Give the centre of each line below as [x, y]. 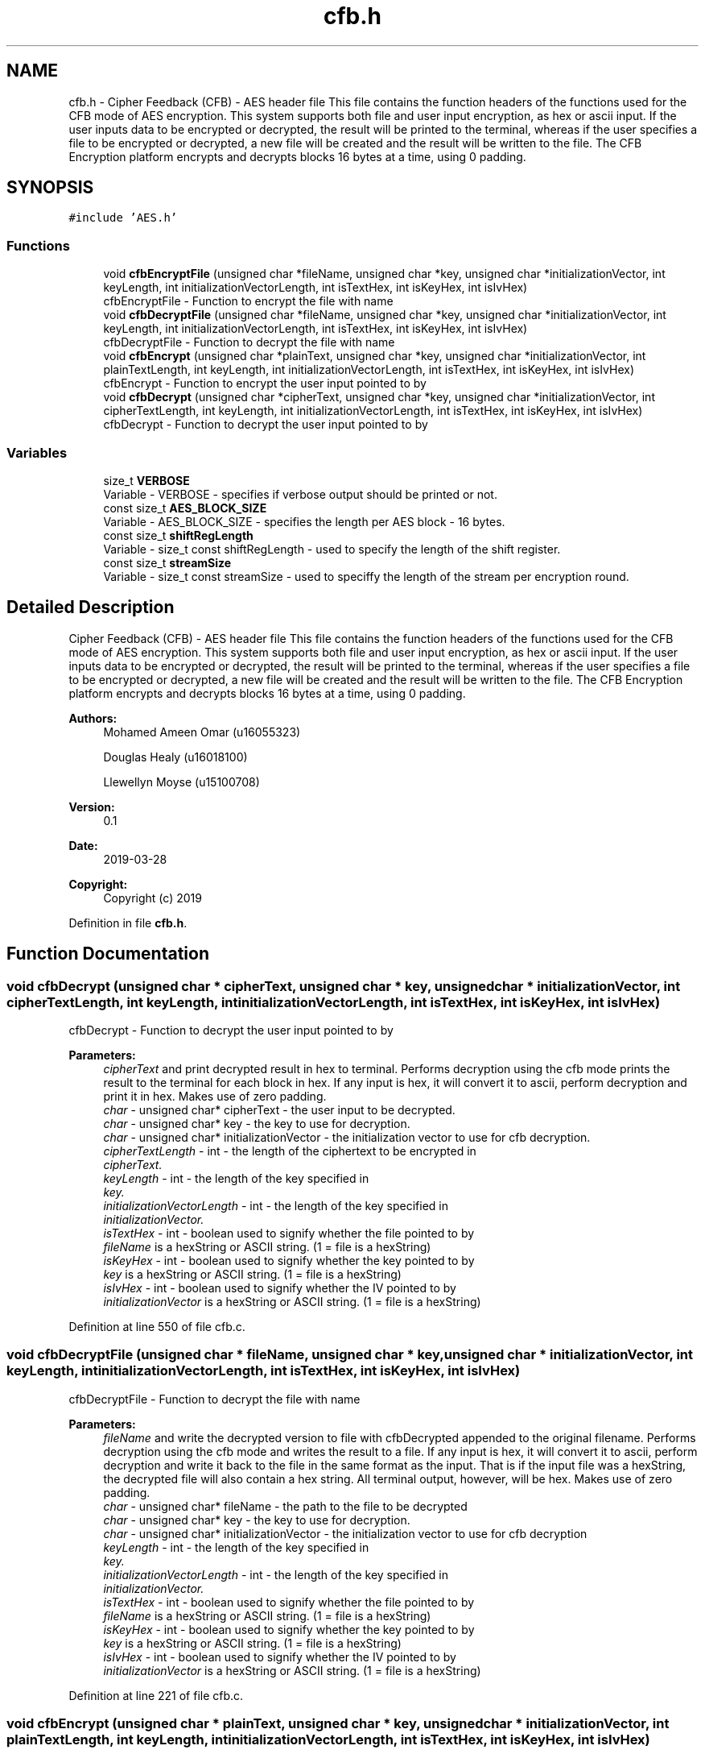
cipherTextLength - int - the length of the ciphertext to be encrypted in [290, 1151]
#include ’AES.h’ [123, 218]
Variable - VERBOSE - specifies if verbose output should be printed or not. [300, 494]
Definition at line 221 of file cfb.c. [156, 1695]
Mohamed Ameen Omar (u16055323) [202, 732]
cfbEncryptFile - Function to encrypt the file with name [248, 301]
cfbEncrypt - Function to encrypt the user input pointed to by [265, 384]
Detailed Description [91, 607]
